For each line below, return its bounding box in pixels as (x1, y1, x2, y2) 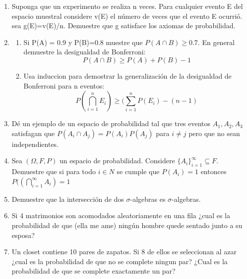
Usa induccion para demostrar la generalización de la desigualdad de (23, 70, 232, 81)
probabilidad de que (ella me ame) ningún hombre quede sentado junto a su (11, 220, 243, 230)
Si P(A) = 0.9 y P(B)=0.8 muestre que (23, 37, 143, 47)
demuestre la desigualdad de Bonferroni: (23, 46, 146, 57)
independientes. (11, 139, 59, 149)
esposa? (11, 230, 35, 240)
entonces (200, 166, 227, 177)
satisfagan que (11, 128, 55, 138)
